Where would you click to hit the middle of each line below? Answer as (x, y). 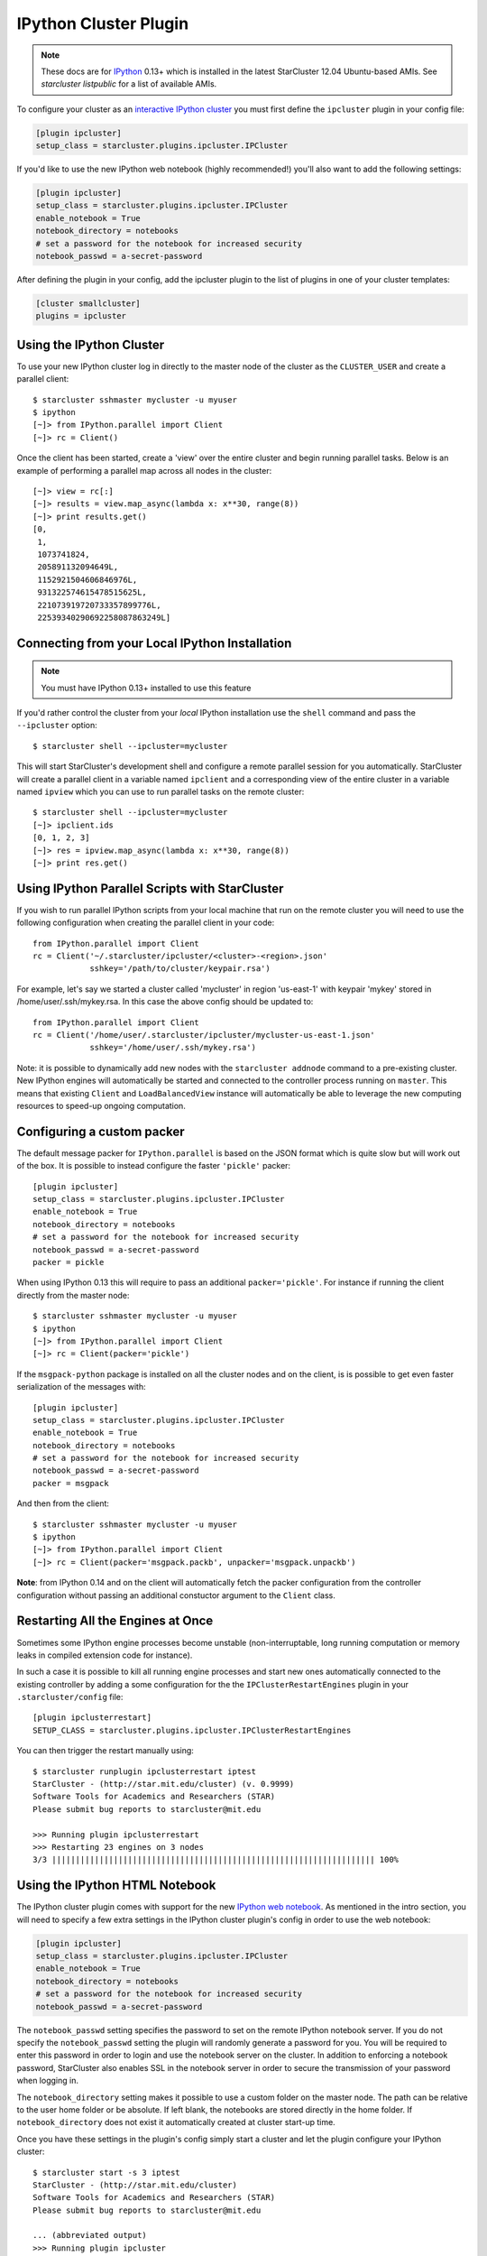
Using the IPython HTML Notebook (116, 1886)
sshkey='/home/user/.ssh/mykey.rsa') (173, 1048)
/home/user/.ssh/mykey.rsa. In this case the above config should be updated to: (165, 1002)
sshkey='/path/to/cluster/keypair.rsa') (180, 969)
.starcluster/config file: (70, 1697)
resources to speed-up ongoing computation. (101, 1105)
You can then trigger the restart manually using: (105, 1751)
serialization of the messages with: (81, 1387)
